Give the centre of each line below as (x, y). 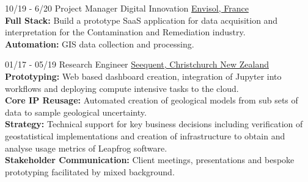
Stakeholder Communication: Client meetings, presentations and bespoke (150, 160)
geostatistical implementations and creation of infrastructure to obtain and (145, 135)
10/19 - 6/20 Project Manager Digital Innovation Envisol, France (127, 8)
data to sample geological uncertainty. (76, 112)
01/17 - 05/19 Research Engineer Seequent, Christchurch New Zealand (137, 64)
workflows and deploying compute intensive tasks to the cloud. (122, 88)
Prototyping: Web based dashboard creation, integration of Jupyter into (143, 76)
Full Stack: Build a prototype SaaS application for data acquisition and (141, 20)
